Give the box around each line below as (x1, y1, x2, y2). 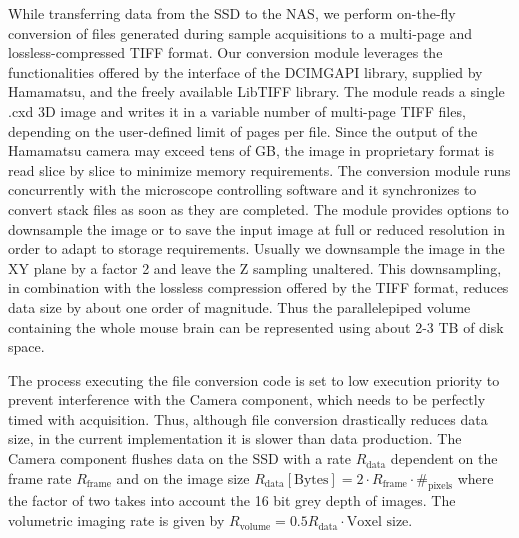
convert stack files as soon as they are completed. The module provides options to (8, 198, 509, 219)
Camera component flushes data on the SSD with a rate (8, 448, 352, 469)
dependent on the (390, 448, 498, 469)
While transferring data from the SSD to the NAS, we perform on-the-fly (8, 3, 456, 23)
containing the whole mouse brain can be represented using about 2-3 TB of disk (8, 316, 504, 337)
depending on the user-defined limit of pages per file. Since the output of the (8, 120, 478, 141)
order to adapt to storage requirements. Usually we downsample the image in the (8, 238, 505, 259)
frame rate (8, 467, 72, 488)
